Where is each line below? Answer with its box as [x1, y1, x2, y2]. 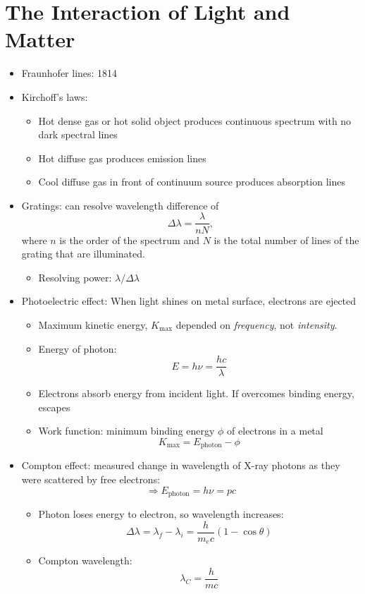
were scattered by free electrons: [21, 471, 161, 486]
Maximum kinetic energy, [38, 317, 148, 332]
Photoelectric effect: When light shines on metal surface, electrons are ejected [21, 293, 357, 308]
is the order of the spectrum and [59, 232, 199, 247]
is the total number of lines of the [214, 232, 359, 247]
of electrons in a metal [227, 423, 323, 438]
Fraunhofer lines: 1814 [21, 66, 118, 80]
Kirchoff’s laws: [21, 89, 88, 104]
